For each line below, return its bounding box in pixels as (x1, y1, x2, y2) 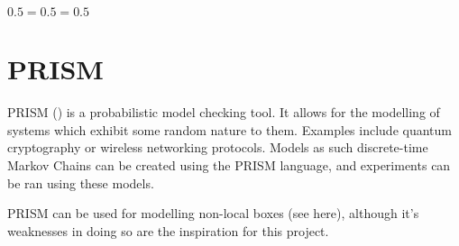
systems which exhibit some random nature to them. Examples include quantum (7, 120, 452, 139)
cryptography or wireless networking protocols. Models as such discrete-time (7, 138, 428, 157)
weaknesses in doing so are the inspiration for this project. (7, 221, 329, 240)
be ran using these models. (7, 173, 154, 192)
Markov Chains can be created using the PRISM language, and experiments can (7, 155, 451, 174)
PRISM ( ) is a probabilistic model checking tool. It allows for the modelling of (7, 103, 440, 122)
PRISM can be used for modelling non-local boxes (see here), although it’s (7, 204, 419, 223)
